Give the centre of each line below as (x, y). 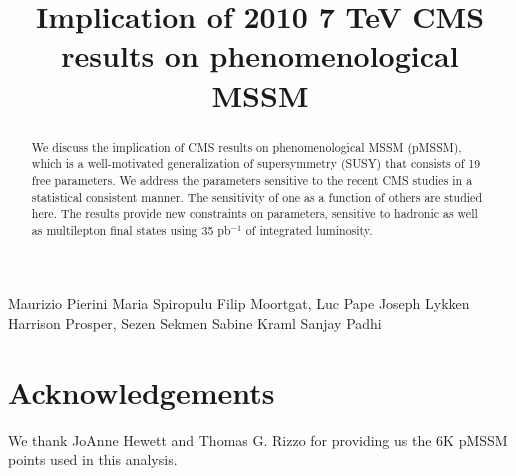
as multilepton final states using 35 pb (131, 229)
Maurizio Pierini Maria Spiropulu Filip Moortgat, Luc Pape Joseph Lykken (239, 303)
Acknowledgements (141, 391)
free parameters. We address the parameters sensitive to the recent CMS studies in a (252, 179)
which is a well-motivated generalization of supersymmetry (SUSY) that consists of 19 (256, 163)
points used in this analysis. (93, 459)
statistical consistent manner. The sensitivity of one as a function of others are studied (257, 196)
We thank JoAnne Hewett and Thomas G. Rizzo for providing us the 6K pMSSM (258, 439)
